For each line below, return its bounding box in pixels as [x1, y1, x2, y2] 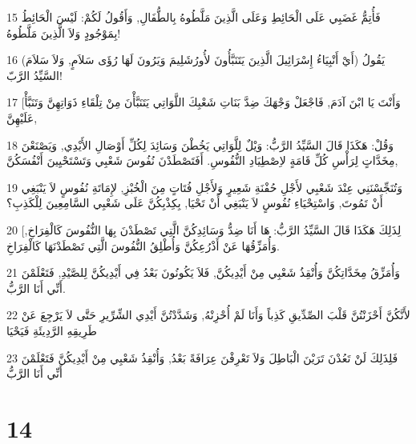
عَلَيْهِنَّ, [6, 109, 38, 126]
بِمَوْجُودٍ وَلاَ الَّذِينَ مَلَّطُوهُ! [6, 24, 121, 41]
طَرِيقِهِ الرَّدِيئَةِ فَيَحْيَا [6, 322, 97, 338]
